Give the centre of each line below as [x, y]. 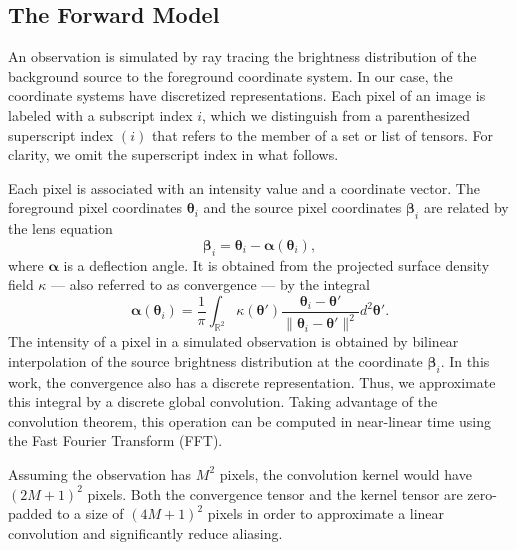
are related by [466, 207]
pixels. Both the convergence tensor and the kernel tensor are [275, 493]
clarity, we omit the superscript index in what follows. [173, 154]
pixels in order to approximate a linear [326, 513]
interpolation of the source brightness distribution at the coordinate [215, 360]
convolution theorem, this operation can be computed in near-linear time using [249, 420]
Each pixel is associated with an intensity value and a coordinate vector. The [244, 187]
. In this [465, 360]
